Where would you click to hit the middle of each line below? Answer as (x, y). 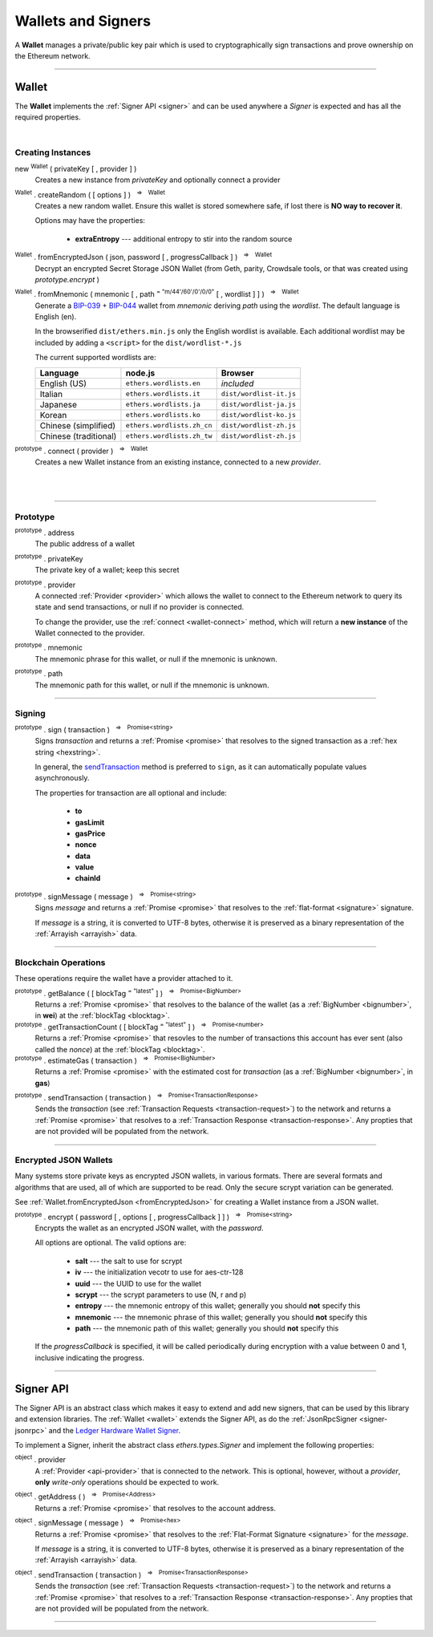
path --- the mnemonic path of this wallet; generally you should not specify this (207, 1328)
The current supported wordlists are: (95, 358)
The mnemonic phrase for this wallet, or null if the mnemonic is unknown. (156, 658)
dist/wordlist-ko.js (259, 415)
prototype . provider (45, 584)
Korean (53, 415)
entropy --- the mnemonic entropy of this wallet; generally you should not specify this (218, 1306)
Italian (51, 394)
